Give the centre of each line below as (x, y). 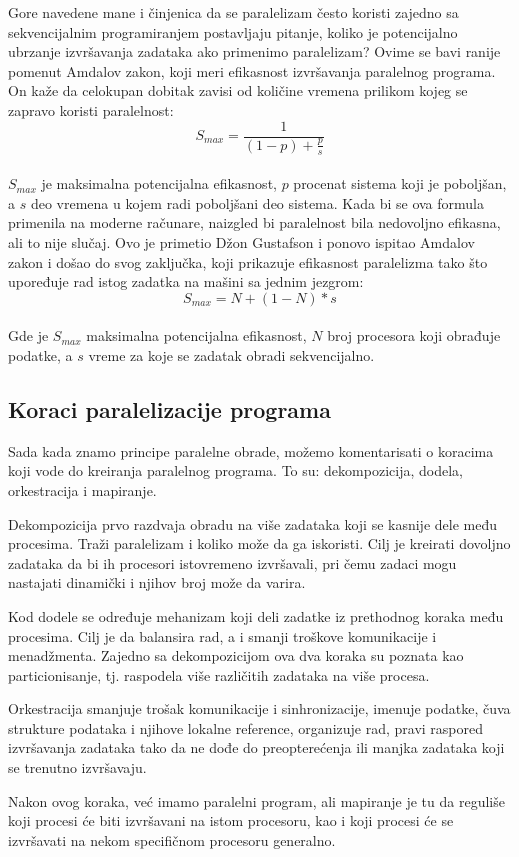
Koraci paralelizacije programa (169, 408)
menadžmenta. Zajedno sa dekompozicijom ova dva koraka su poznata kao (236, 655)
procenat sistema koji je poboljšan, (400, 183)
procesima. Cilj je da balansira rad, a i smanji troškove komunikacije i (222, 635)
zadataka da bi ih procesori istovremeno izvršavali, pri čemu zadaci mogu (232, 562)
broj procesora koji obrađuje (414, 335)
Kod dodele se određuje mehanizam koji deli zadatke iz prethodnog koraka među (256, 615)
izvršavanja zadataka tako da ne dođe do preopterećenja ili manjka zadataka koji (256, 747)
